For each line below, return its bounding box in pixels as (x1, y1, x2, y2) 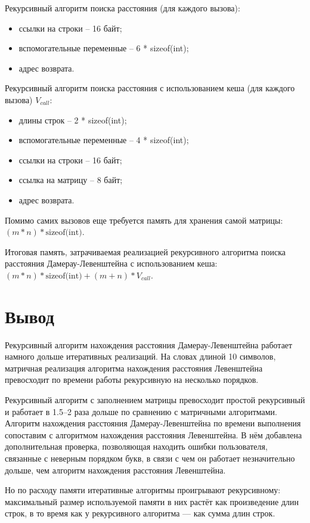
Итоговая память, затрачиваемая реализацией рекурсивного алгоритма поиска (5, 245, 286, 258)
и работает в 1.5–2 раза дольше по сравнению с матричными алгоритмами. (5, 405, 277, 417)
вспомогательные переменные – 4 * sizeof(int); (18, 134, 189, 146)
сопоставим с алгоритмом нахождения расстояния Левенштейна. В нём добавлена (5, 428, 302, 441)
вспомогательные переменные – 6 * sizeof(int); (18, 42, 189, 54)
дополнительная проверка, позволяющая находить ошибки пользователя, (5, 440, 268, 453)
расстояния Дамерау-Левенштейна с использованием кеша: (5, 257, 218, 270)
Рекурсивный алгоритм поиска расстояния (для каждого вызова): (5, 2, 240, 14)
